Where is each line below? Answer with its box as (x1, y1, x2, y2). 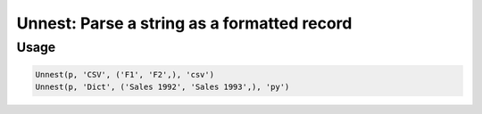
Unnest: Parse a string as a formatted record (16, 13, 353, 33)
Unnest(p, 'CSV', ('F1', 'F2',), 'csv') (35, 69, 214, 79)
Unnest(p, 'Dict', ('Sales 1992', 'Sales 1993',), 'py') (35, 82, 290, 93)
